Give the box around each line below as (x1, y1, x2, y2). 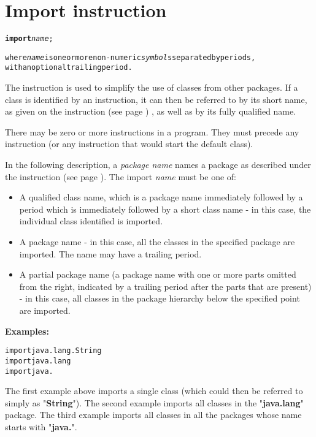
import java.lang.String (5, 346, 102, 355)
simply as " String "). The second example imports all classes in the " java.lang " (5, 396, 304, 409)
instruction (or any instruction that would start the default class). (5, 137, 253, 150)
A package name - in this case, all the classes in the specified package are (19, 235, 295, 248)
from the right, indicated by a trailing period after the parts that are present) (19, 279, 312, 292)
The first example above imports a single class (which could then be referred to (5, 384, 303, 397)
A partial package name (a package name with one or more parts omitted (19, 268, 296, 281)
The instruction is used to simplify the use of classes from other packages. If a (5, 81, 298, 94)
